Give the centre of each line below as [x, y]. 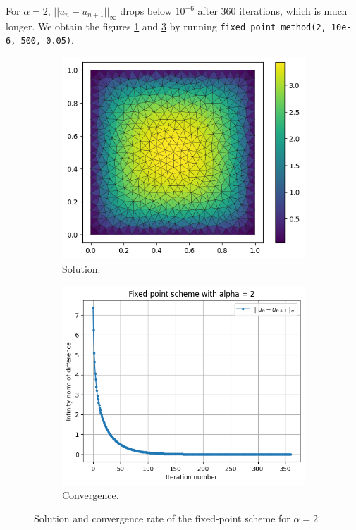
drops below [146, 11]
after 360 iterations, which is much [272, 11]
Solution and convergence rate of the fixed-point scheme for [162, 518]
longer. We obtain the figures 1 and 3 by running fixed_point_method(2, [166, 26]
